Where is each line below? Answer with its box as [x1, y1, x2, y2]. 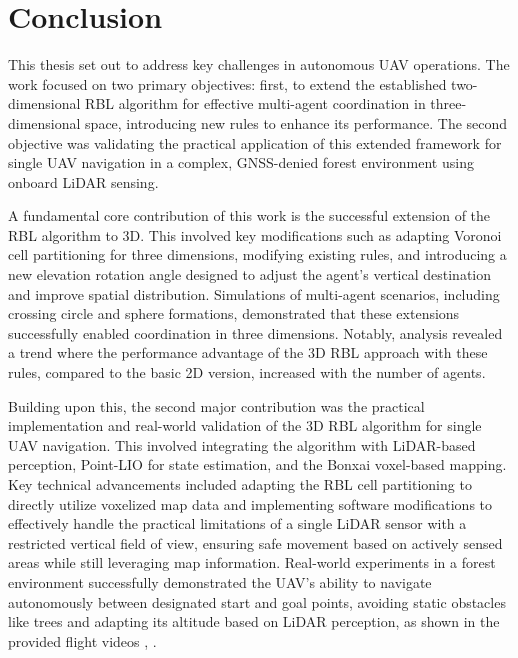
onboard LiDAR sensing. [8, 171, 159, 192]
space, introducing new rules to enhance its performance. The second [85, 112, 508, 133]
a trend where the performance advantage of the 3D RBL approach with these [8, 342, 488, 363]
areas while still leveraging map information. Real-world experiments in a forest [8, 552, 496, 573]
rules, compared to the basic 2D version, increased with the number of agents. [8, 362, 486, 383]
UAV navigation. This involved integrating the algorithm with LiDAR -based [8, 434, 476, 455]
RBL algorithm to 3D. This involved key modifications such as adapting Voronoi [8, 224, 502, 245]
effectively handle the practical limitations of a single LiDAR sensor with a [8, 513, 467, 534]
